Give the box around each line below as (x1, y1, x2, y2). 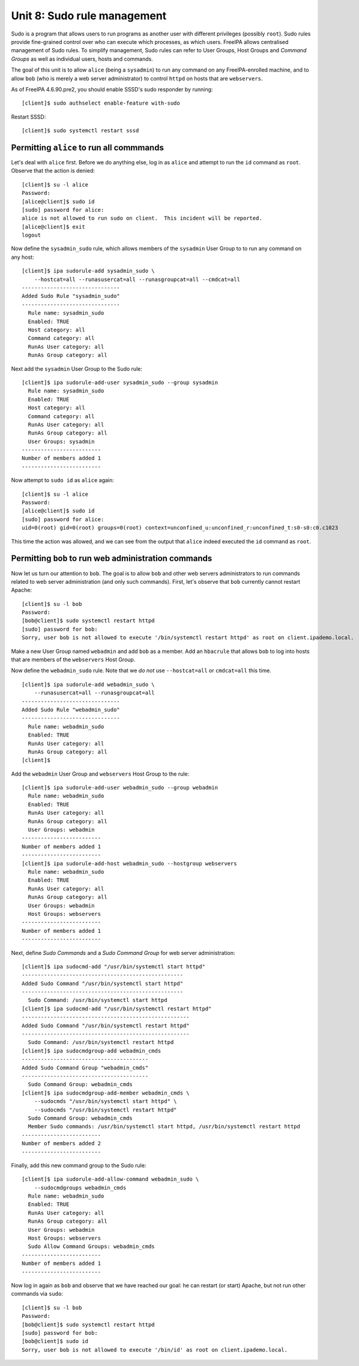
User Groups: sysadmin (28, 438, 95, 445)
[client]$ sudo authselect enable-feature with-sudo (22, 100, 180, 107)
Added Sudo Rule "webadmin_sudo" (22, 706, 120, 713)
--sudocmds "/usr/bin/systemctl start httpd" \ (34, 1098, 177, 1105)
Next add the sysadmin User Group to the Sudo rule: (11, 365, 142, 372)
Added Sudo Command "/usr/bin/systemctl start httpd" (22, 980, 183, 987)
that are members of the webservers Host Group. (11, 656, 136, 663)
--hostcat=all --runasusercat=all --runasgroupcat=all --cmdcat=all (34, 276, 240, 283)
